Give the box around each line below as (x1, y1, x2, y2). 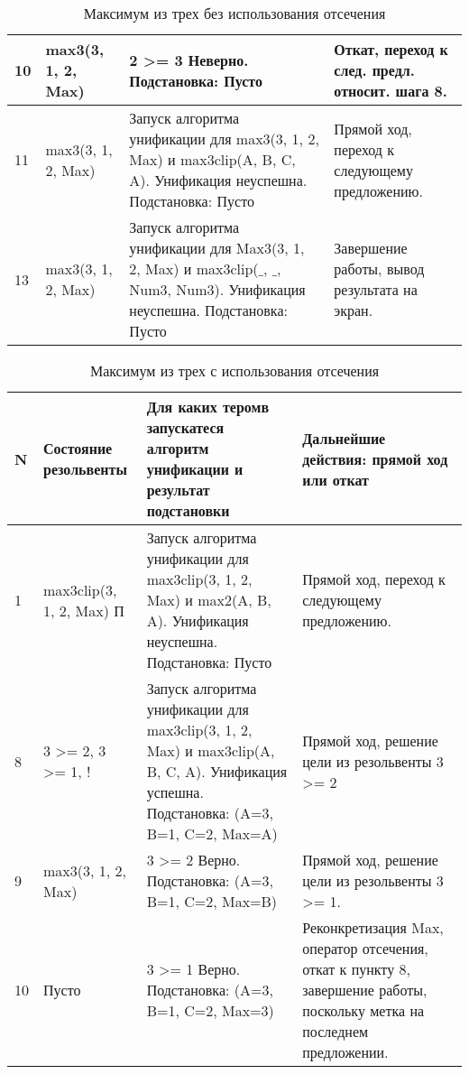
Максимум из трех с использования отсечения (89, 360, 380, 381)
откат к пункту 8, (302, 958, 410, 979)
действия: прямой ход (302, 448, 448, 469)
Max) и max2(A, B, (146, 589, 271, 610)
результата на (334, 279, 418, 300)
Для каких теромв (146, 396, 270, 417)
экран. (334, 300, 373, 320)
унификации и (146, 458, 244, 479)
